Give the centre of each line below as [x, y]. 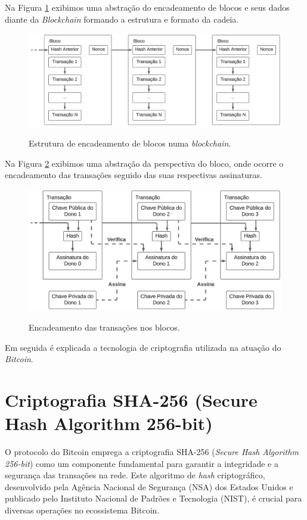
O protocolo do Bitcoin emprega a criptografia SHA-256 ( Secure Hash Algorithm [152, 452]
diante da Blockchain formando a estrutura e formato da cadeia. [122, 19]
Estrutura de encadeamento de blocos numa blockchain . [130, 143]
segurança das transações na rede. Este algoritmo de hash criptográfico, [135, 475]
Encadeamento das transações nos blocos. [104, 327]
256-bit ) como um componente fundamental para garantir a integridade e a [142, 463]
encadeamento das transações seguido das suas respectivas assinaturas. [134, 175]
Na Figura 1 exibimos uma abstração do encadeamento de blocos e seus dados [147, 7]
